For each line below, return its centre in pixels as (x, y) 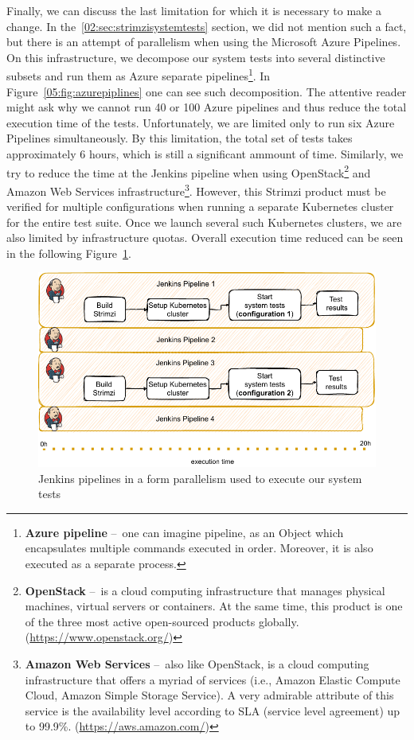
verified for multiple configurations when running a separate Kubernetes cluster (200, 206)
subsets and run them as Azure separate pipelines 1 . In (139, 75)
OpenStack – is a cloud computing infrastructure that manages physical (205, 590)
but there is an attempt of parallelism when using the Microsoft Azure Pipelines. (204, 42)
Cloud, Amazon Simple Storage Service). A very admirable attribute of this (209, 695)
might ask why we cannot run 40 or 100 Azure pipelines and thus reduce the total (207, 107)
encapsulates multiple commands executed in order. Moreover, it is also (199, 548)
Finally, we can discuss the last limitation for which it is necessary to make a (194, 10)
